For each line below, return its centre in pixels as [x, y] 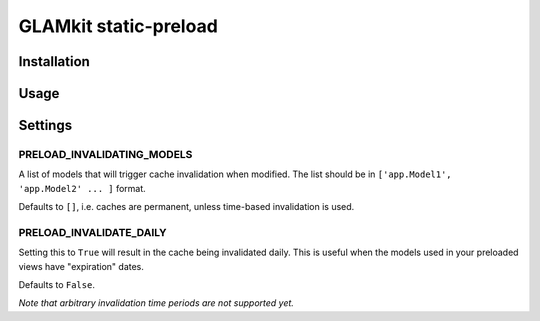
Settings [45, 125]
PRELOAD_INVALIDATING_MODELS [105, 154]
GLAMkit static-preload [118, 26]
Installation [54, 61]
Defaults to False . [56, 285]
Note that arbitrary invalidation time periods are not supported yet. [156, 303]
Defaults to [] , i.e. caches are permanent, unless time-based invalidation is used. [186, 207]
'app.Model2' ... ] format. [82, 188]
